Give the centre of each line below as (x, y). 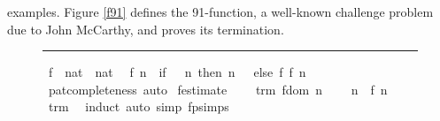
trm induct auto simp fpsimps (139, 106)
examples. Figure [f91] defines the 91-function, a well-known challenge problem (220, 11)
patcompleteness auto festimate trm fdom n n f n (218, 89)
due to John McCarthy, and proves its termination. (146, 29)
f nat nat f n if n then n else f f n (177, 72)
